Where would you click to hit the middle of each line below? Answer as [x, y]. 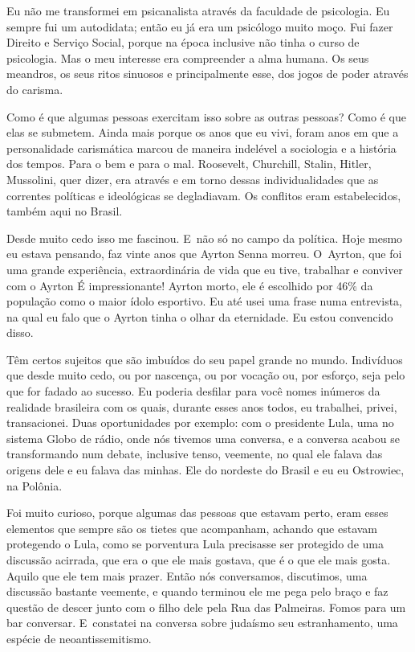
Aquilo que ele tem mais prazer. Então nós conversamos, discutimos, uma [187, 575]
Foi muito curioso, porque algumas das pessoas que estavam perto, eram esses [197, 513]
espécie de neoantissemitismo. [79, 638]
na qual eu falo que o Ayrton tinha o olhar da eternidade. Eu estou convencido [200, 316]
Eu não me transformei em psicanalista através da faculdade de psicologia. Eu [198, 10]
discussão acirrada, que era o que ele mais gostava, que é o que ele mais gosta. [199, 560]
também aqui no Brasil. [65, 211]
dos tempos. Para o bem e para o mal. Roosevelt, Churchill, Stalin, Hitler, [189, 164]
